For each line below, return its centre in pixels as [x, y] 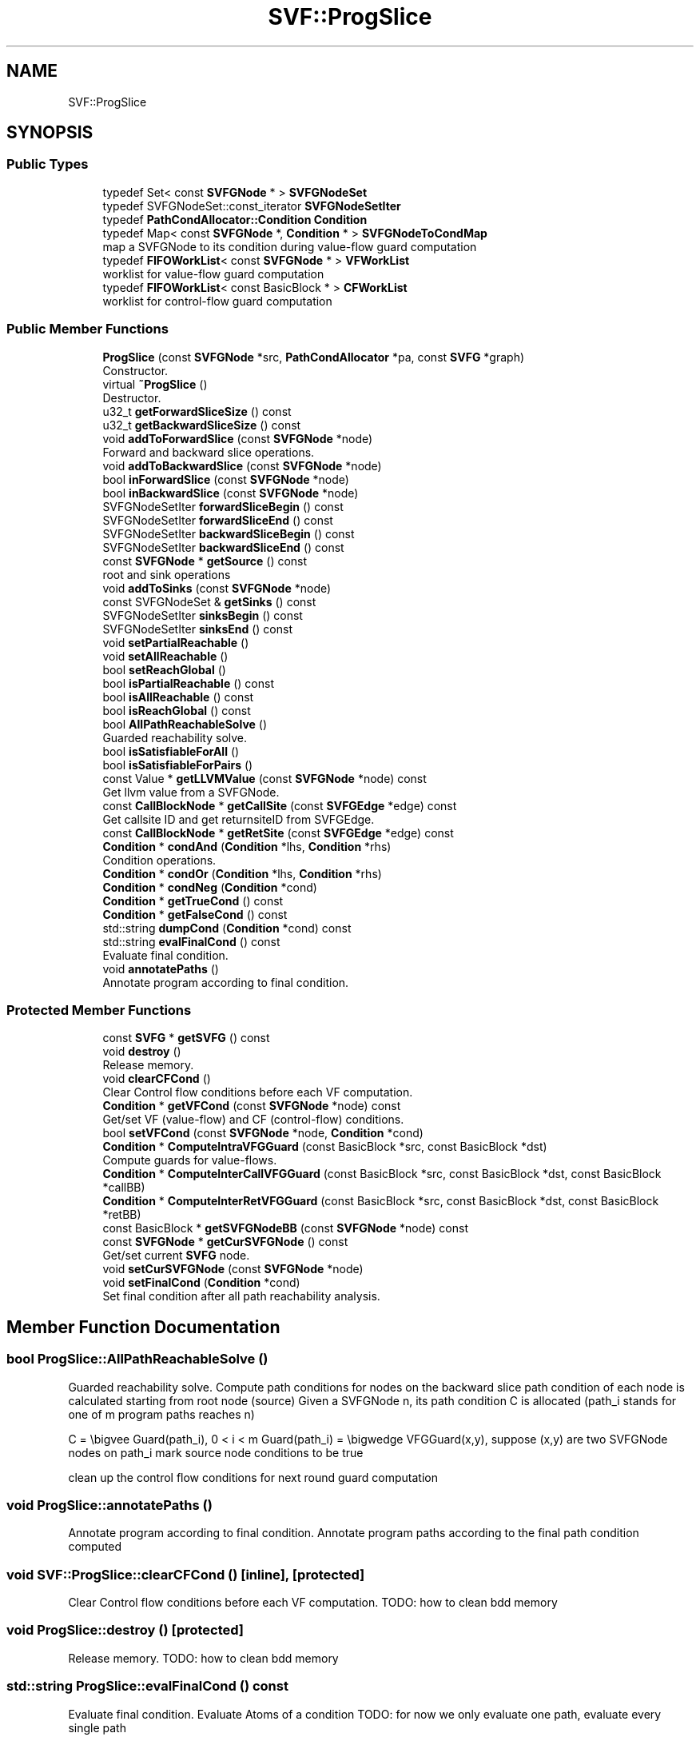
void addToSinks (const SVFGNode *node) [217, 588]
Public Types [48, 164]
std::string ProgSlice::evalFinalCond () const [147, 1686]
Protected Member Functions [99, 1010]
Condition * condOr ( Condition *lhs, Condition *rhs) [242, 873]
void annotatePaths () [161, 968]
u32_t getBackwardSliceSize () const [202, 425]
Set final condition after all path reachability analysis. [241, 1296]
